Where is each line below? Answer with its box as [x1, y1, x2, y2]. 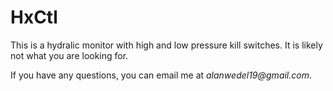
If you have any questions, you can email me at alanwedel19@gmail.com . [10, 69, 313, 81]
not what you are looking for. [10, 49, 129, 61]
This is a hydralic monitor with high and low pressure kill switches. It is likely [10, 39, 323, 51]
